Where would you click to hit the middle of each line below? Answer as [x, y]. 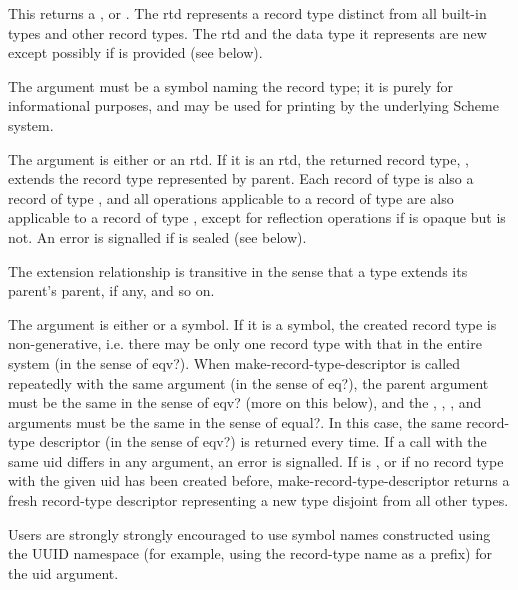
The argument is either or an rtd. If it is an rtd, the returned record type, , [238, 158]
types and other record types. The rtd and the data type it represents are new [247, 32]
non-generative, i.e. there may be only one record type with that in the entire [245, 343]
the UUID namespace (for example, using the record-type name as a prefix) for [250, 553]
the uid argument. [63, 572]
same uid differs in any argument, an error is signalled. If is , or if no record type [256, 460]
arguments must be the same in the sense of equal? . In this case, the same [235, 421]
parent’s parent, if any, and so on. [111, 290]
